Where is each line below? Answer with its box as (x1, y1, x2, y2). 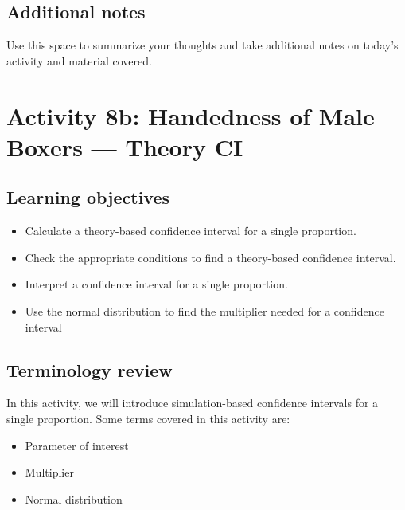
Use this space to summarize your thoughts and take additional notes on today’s (6, 37, 399, 53)
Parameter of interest (25, 437, 129, 453)
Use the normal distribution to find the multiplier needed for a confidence (25, 302, 384, 319)
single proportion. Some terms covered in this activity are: (6, 410, 290, 426)
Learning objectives (6, 185, 170, 210)
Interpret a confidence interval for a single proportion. (25, 276, 288, 292)
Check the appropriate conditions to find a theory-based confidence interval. (25, 249, 396, 265)
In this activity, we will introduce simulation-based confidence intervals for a (6, 394, 379, 411)
